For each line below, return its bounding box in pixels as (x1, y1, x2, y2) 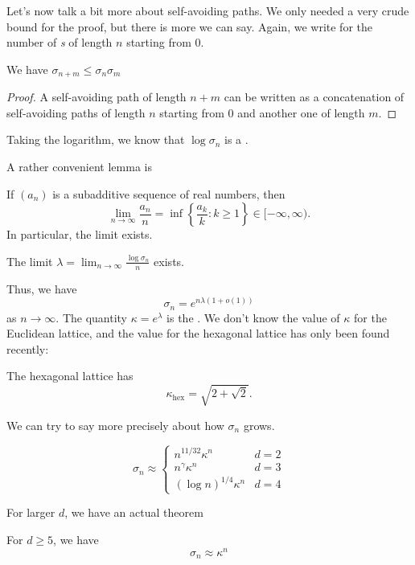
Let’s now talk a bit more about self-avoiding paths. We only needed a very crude (6, 2, 409, 18)
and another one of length (237, 104, 365, 121)
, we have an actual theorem (64, 504, 203, 521)
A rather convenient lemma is (6, 158, 152, 175)
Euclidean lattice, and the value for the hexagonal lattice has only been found (6, 325, 390, 342)
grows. (243, 416, 275, 433)
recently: (6, 340, 49, 357)
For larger (6, 504, 55, 521)
